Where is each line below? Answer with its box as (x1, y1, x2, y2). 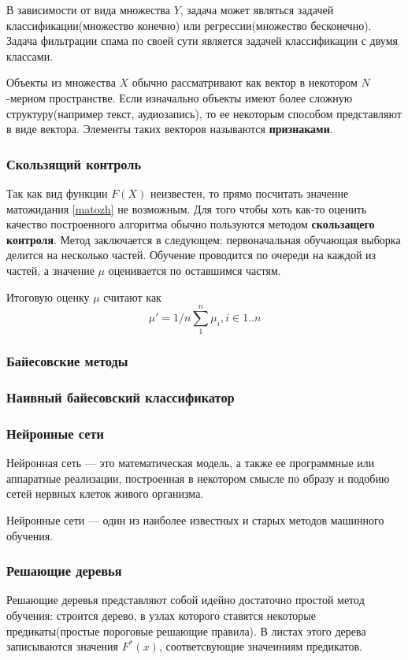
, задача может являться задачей (180, 2, 334, 17)
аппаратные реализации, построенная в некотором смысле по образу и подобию (6, 469, 390, 486)
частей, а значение (6, 261, 95, 278)
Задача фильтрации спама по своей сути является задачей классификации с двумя (6, 32, 398, 49)
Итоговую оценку (6, 288, 90, 305)
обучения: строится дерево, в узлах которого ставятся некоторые (6, 606, 316, 623)
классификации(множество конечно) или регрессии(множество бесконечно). (6, 17, 372, 33)
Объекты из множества (6, 74, 116, 91)
